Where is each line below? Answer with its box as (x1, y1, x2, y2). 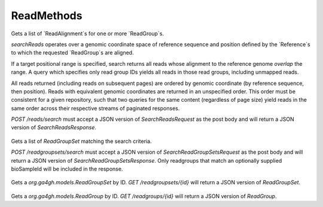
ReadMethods (11, 9, 83, 22)
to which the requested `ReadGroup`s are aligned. (11, 49, 134, 56)
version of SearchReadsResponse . (11, 124, 97, 131)
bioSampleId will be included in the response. (11, 165, 123, 173)
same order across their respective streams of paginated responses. (11, 105, 180, 112)
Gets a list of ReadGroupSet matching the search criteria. (11, 138, 152, 145)
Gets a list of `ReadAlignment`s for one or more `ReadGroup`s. (11, 30, 164, 37)
